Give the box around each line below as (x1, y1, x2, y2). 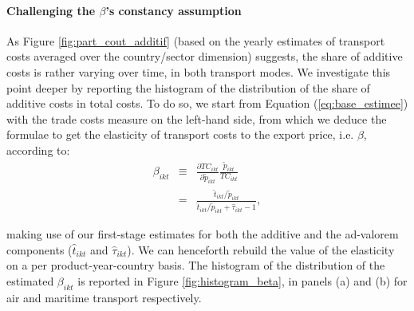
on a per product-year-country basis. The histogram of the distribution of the (6, 257, 385, 274)
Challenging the (6, 2, 96, 18)
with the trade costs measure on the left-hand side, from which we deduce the (6, 110, 387, 127)
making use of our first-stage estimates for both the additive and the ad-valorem (6, 225, 399, 242)
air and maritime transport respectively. (6, 289, 202, 305)
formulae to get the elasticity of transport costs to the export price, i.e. (6, 126, 354, 143)
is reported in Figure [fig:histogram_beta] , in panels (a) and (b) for (77, 272, 408, 289)
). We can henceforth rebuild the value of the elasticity (127, 241, 395, 258)
